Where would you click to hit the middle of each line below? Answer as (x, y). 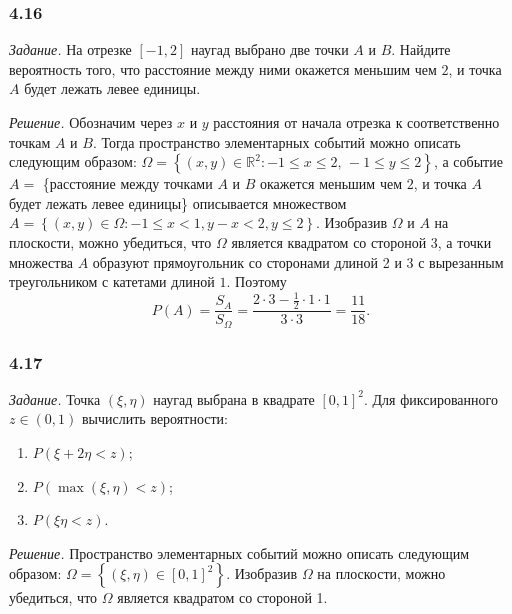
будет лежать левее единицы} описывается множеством (178, 202)
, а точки (464, 241)
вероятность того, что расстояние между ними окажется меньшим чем (223, 68)
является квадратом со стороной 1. (222, 597)
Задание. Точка (55, 398)
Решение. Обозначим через (91, 122)
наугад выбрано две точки (269, 49)
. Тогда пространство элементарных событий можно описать (276, 141)
